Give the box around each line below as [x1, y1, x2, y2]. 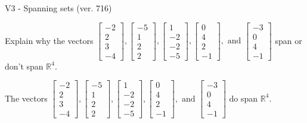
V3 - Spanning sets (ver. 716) [5, 2, 112, 14]
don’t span [5, 59, 44, 72]
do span [229, 92, 258, 104]
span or [275, 34, 302, 46]
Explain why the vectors [5, 34, 94, 46]
